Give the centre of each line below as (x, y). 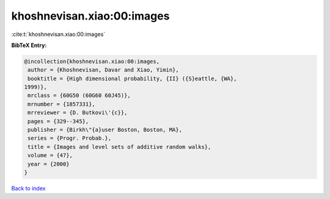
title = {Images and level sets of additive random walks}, (119, 147)
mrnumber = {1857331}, (62, 104)
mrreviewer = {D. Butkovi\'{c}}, (78, 113)
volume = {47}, (50, 155)
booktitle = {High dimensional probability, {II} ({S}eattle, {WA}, (132, 78)
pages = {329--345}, (58, 121)
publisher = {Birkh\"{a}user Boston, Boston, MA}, (105, 130)
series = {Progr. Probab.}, (70, 138)
